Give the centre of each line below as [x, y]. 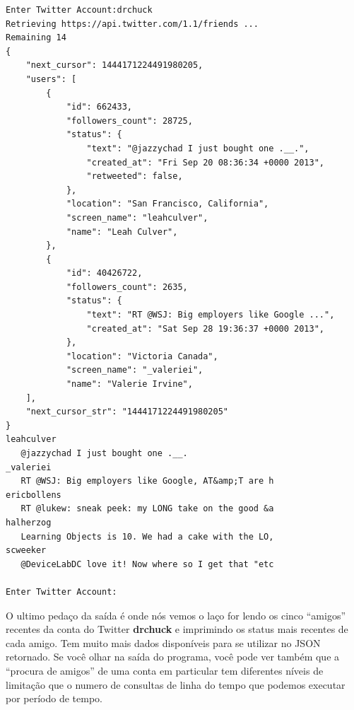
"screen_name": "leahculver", [137, 217]
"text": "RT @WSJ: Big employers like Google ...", [211, 315]
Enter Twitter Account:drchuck [79, 10]
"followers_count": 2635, [127, 287]
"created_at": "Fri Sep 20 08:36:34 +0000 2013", [206, 162]
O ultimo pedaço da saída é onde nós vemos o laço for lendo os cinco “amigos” [176, 615]
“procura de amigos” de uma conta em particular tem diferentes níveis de [165, 670]
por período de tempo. [54, 698]
